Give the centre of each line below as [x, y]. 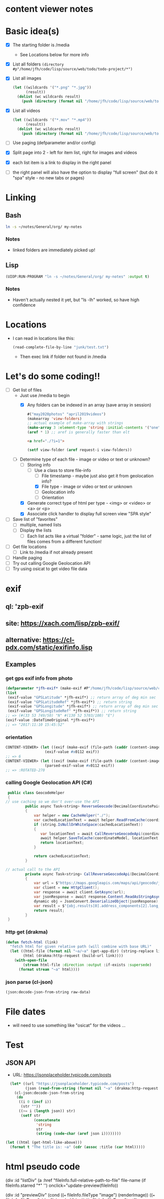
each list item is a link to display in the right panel [62, 162]
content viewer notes [49, 9]
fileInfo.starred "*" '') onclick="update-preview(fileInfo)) [62, 1186]
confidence [24, 305]
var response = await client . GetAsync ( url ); [80, 892]
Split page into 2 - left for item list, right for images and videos [75, 153]
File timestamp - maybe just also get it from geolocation [98, 476]
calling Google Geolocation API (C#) [49, 782]
